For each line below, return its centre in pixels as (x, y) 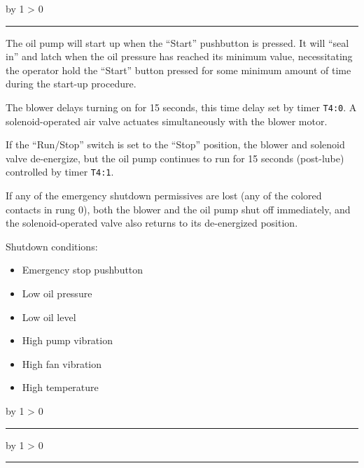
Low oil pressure (57, 293)
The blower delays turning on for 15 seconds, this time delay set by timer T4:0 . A (181, 107)
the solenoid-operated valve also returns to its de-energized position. (152, 223)
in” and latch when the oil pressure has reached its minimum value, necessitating (179, 56)
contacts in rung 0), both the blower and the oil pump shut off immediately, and (178, 209)
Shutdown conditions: (52, 246)
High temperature (60, 387)
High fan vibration (62, 363)
